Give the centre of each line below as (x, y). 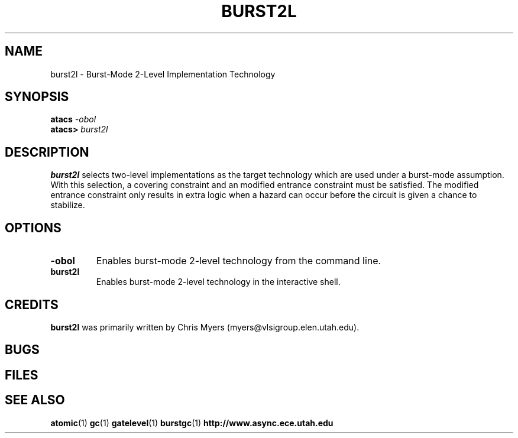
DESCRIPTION (47, 152)
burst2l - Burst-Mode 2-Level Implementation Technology (163, 74)
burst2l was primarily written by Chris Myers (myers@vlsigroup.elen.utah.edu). (205, 327)
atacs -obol (73, 119)
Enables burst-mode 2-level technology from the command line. (239, 261)
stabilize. (68, 205)
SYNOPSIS (37, 97)
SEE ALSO (35, 400)
